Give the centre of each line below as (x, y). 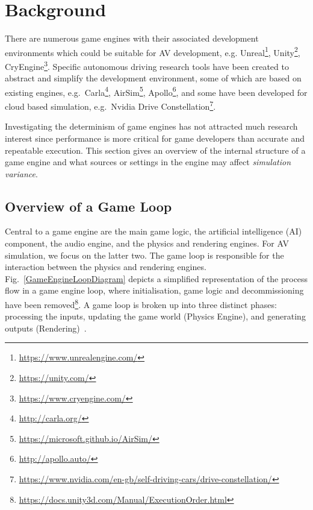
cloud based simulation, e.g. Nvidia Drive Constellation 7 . (110, 105)
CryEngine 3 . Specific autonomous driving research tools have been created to (147, 65)
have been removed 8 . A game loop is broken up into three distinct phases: (141, 304)
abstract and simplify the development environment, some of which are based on (153, 78)
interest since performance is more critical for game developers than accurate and (155, 138)
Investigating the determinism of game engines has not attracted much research (151, 126)
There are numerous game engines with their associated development (132, 38)
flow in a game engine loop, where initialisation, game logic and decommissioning (154, 290)
